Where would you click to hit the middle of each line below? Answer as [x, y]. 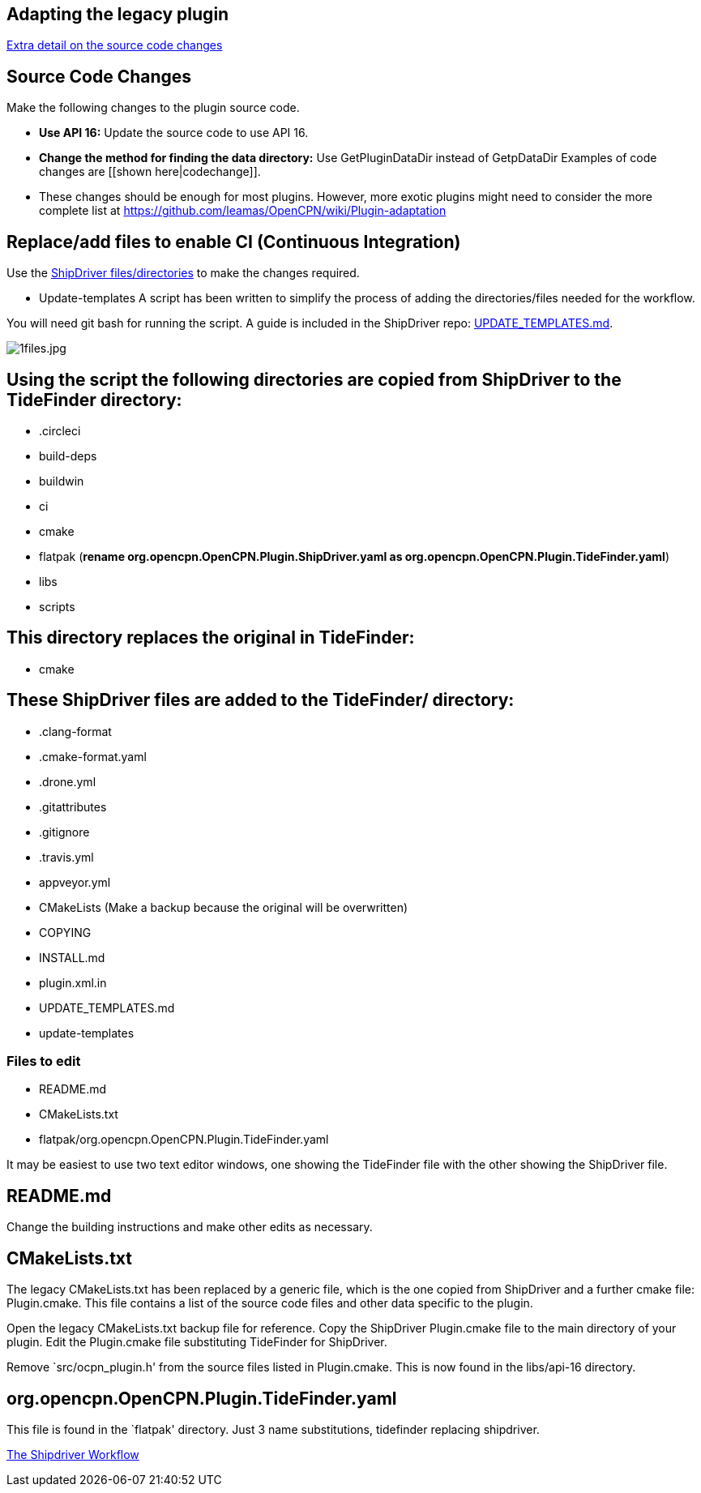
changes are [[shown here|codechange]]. [150, 172]
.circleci [60, 430]
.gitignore [64, 832]
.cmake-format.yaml [93, 756]
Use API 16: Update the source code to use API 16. [174, 133]
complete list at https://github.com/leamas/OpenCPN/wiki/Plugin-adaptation [243, 211]
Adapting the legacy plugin [118, 14]
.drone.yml [68, 781]
